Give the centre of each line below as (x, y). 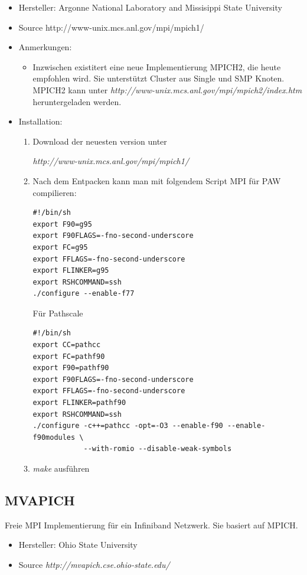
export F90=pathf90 (71, 368)
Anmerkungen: (45, 47)
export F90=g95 (62, 224)
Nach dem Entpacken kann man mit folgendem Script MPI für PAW (157, 180)
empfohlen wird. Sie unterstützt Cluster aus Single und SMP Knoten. (159, 78)
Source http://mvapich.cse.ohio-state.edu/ (94, 564)
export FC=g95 (60, 247)
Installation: (40, 121)
